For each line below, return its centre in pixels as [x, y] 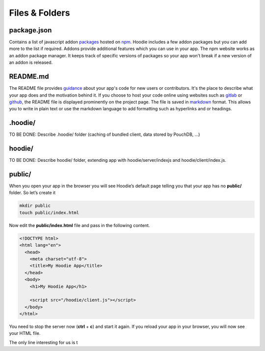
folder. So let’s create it [32, 193]
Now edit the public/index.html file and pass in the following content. [79, 225]
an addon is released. [31, 63]
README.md [29, 77]
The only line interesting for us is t [43, 342]
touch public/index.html [49, 213]
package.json [30, 30]
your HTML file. [25, 333]
